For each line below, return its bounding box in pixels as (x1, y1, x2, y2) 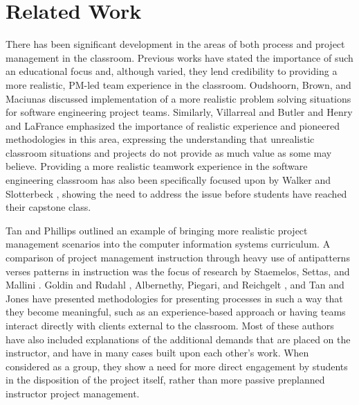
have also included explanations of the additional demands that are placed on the (6, 331, 351, 346)
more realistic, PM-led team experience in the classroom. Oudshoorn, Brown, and (6, 77, 351, 92)
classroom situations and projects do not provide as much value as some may (6, 145, 332, 160)
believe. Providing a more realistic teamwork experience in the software (6, 159, 308, 173)
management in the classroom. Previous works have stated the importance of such (6, 50, 353, 64)
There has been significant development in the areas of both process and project (6, 37, 345, 51)
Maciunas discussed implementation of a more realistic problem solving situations (6, 91, 351, 105)
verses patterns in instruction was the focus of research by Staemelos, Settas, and (6, 264, 350, 278)
